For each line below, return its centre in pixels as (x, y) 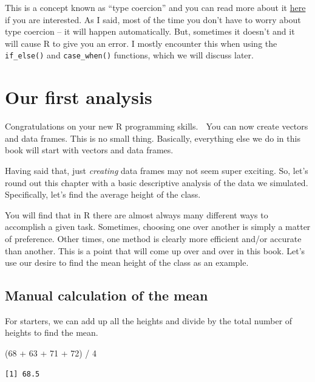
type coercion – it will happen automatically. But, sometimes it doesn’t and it (150, 31)
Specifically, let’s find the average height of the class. (103, 194)
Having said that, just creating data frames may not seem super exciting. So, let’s (157, 170)
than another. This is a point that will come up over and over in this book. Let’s (155, 250)
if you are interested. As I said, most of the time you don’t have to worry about (153, 19)
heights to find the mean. (52, 332)
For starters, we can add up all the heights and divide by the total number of (149, 320)
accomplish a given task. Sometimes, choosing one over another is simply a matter (158, 227)
